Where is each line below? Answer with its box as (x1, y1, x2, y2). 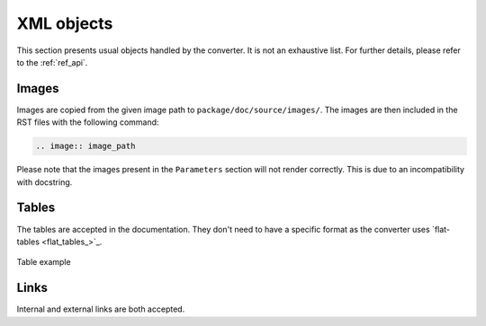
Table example (16, 257, 71, 268)
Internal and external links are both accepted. (16, 304, 185, 314)
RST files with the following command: (16, 117, 159, 128)
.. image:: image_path (35, 141, 136, 152)
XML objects (16, 13, 113, 33)
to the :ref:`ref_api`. (16, 57, 88, 67)
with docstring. (16, 176, 73, 188)
